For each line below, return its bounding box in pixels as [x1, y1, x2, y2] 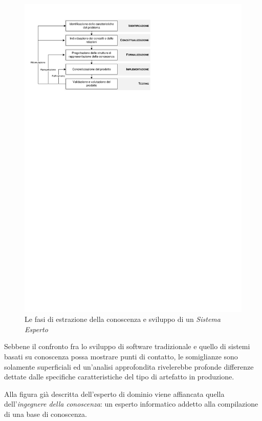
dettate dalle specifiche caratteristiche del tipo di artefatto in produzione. [4, 371, 234, 382]
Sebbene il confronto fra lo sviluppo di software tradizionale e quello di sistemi [4, 341, 250, 352]
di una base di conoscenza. [4, 409, 87, 419]
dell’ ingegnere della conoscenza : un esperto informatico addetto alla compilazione [4, 398, 258, 409]
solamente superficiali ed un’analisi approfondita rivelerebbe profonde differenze [4, 361, 254, 372]
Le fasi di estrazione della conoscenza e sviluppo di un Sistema [25, 314, 221, 324]
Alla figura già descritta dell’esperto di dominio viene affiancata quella [4, 388, 225, 399]
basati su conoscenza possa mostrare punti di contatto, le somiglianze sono [4, 351, 238, 362]
